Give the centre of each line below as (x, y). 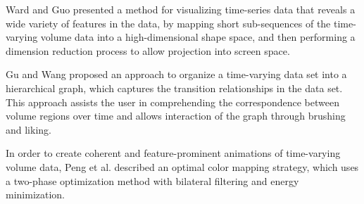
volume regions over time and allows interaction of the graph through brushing (176, 116)
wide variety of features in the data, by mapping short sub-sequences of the (168, 23)
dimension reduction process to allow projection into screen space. (148, 50)
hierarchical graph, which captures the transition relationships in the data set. (174, 88)
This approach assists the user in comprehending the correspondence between (172, 102)
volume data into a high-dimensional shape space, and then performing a (198, 37)
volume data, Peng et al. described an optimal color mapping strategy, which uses (182, 166)
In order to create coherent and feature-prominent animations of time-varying (173, 153)
